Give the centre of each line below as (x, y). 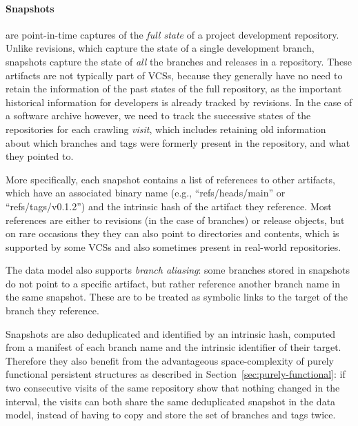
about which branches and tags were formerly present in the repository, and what (178, 142)
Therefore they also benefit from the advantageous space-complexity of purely (170, 360)
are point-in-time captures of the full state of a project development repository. (172, 34)
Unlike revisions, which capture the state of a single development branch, (160, 48)
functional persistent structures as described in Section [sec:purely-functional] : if (176, 374)
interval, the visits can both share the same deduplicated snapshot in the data (171, 401)
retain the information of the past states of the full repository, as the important (174, 89)
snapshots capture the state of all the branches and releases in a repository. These (179, 61)
